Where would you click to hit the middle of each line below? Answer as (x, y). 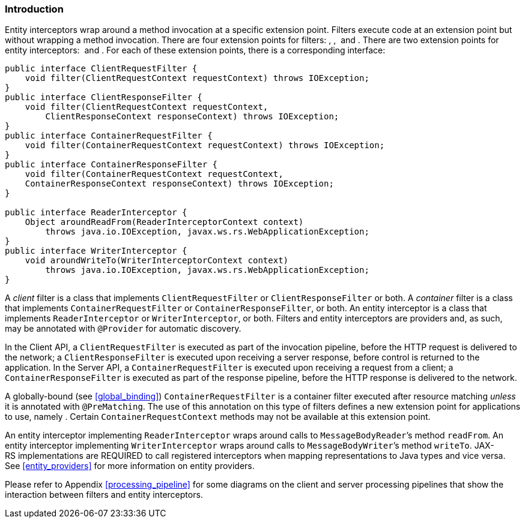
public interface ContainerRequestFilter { (109, 136)
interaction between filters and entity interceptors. (104, 495)
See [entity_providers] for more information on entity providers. (130, 466)
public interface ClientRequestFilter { (101, 69)
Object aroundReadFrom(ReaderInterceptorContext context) (164, 222)
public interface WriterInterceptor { (96, 251)
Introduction (34, 9)
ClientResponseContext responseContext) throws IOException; (192, 117)
